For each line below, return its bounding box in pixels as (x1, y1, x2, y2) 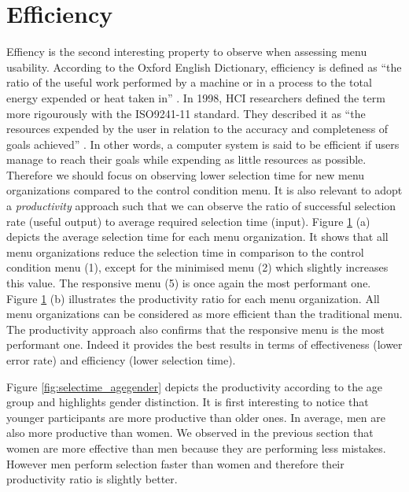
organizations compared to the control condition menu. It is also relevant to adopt (6, 182, 403, 198)
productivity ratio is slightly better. (6, 471, 178, 487)
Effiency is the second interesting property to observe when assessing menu (6, 43, 367, 60)
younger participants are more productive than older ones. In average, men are (6, 409, 385, 425)
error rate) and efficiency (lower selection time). (6, 352, 236, 368)
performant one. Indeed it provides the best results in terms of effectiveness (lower (6, 336, 403, 353)
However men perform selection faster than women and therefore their (6, 455, 345, 472)
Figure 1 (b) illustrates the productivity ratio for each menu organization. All (6, 290, 380, 306)
